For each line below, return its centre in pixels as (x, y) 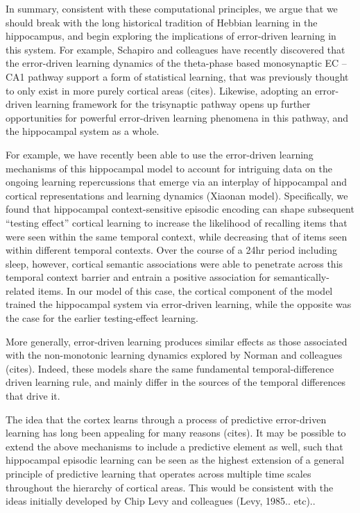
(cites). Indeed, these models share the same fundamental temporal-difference (170, 368)
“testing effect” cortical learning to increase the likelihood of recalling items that (177, 222)
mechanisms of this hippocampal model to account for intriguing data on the (169, 168)
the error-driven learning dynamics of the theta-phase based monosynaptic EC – (176, 63)
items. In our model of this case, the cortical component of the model (185, 290)
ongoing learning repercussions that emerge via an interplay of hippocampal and (177, 182)
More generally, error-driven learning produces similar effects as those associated (177, 341)
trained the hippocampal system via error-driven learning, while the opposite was (179, 304)
